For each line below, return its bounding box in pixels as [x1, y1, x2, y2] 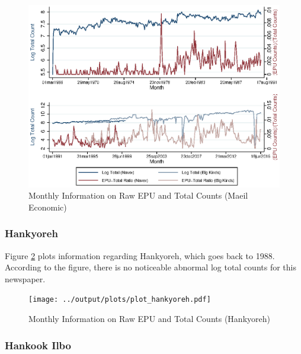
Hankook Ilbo [5, 337, 71, 352]
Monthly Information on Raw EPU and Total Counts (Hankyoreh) [28, 312, 270, 325]
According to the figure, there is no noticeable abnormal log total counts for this [5, 261, 296, 273]
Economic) [28, 200, 67, 213]
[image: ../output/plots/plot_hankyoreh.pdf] [28, 295, 211, 304]
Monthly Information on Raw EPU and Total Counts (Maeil [28, 189, 248, 202]
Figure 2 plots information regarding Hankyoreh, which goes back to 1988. [5, 249, 275, 261]
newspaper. [5, 272, 46, 285]
